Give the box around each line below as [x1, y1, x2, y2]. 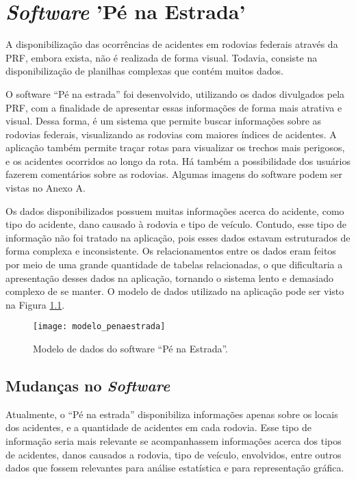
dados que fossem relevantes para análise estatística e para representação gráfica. [5, 461, 344, 475]
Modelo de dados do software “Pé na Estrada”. [33, 341, 228, 356]
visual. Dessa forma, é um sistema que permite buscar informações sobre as [5, 114, 322, 128]
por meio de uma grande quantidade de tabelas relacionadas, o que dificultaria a [5, 257, 343, 272]
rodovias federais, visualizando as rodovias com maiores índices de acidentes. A [5, 127, 337, 141]
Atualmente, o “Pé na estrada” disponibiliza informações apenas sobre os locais [5, 406, 338, 421]
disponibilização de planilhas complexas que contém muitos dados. [5, 64, 283, 78]
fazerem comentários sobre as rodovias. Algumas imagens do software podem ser [5, 167, 342, 181]
